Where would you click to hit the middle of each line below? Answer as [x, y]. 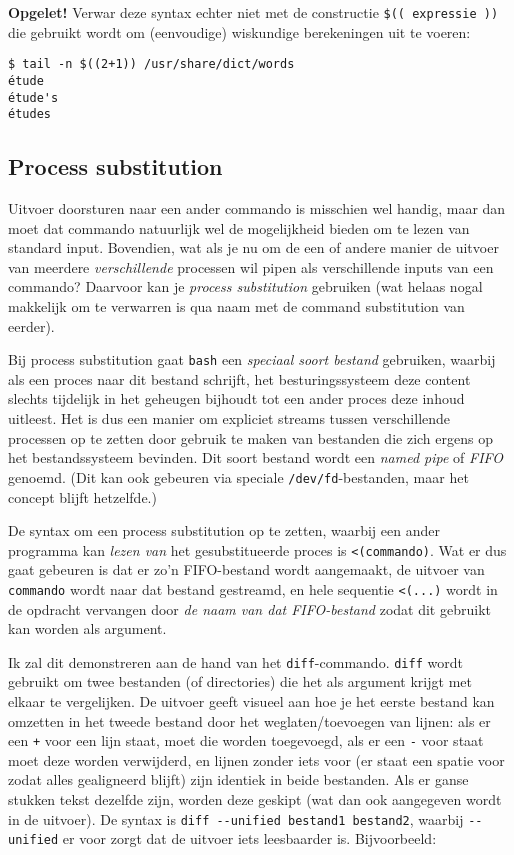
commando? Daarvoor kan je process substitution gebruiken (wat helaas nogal [245, 286]
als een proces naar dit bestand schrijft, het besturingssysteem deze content [239, 378]
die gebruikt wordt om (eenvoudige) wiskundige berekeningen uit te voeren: [239, 31]
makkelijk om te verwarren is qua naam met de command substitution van [236, 306]
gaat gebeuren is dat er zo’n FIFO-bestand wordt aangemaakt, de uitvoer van [246, 569]
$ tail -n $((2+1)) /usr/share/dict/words [151, 64]
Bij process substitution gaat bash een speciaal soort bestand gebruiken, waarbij [252, 359]
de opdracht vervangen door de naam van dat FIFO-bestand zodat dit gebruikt [249, 608]
